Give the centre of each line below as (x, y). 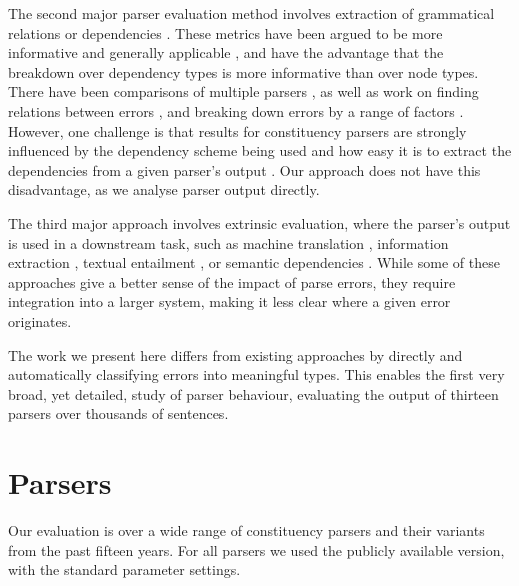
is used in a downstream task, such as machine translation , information (228, 242)
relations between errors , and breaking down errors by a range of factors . (236, 110)
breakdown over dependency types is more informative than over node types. (243, 71)
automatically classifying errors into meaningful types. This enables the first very (256, 374)
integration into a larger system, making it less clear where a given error (229, 301)
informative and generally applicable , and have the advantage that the (226, 52)
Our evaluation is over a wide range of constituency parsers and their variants (246, 530)
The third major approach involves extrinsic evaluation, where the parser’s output (259, 222)
